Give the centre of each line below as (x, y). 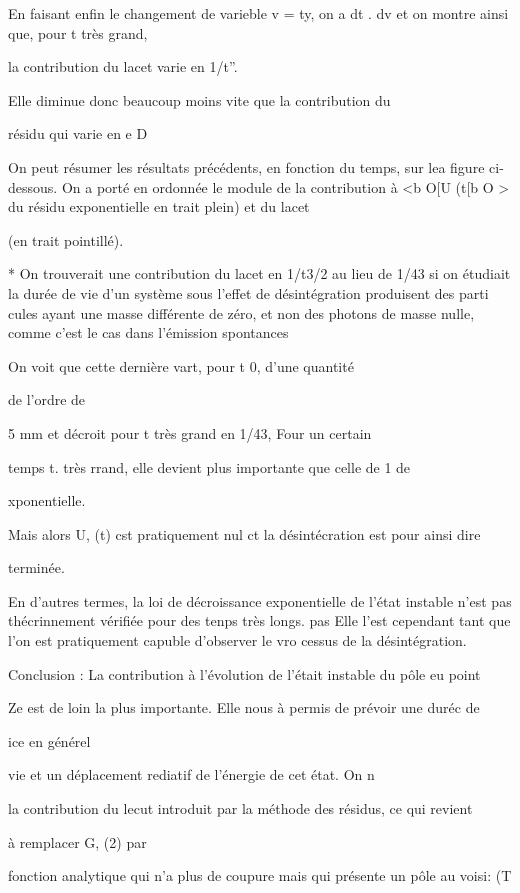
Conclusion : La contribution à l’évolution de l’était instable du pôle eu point (244, 673)
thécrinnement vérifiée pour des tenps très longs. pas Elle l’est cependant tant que (259, 620)
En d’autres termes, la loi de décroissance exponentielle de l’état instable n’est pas (260, 600)
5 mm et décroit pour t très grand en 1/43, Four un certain (190, 432)
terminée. (36, 567)
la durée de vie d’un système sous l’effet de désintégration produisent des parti (248, 292)
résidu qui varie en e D (78, 133)
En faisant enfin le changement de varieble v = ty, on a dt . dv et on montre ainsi (258, 13)
